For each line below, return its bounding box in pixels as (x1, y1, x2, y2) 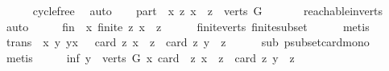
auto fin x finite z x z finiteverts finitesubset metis (6, 18, 370, 34)
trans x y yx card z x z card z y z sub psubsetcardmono (6, 34, 370, 50)
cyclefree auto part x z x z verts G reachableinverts (32, 2, 383, 18)
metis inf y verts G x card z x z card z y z (6, 49, 295, 65)
